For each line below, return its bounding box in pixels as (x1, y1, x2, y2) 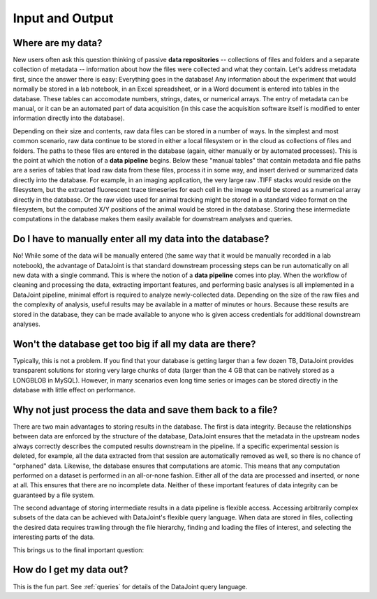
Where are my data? (13, 37, 103, 49)
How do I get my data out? (13, 564, 128, 576)
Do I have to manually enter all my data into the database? (13, 233, 269, 245)
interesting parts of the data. (13, 533, 95, 541)
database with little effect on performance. (13, 386, 136, 394)
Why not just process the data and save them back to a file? (13, 404, 279, 415)
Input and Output (13, 10, 114, 26)
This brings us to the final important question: (13, 545, 145, 554)
